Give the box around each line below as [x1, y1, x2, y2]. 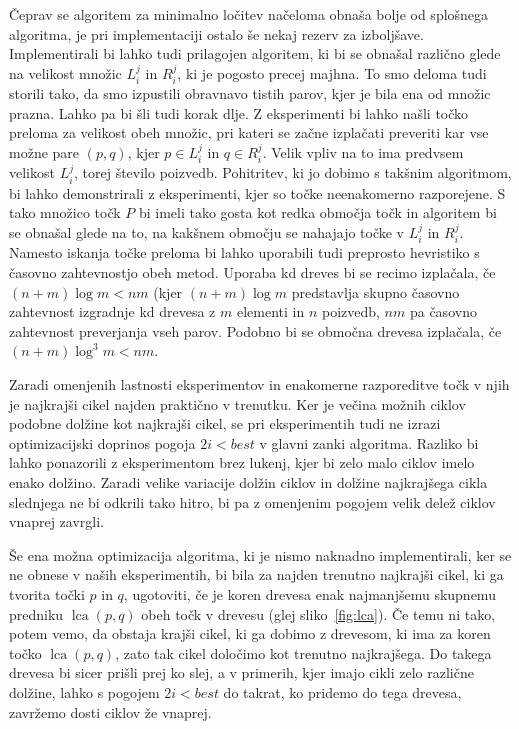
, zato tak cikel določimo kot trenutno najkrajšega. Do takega [115, 642, 492, 663]
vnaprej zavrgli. [9, 511, 104, 532]
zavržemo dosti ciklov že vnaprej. [9, 701, 212, 722]
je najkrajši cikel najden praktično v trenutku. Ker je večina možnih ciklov [9, 393, 466, 414]
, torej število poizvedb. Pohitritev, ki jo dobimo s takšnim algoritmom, [74, 162, 512, 183]
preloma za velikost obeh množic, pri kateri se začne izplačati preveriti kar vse [9, 122, 489, 143]
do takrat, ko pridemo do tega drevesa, [223, 681, 462, 702]
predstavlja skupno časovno [291, 281, 460, 302]
